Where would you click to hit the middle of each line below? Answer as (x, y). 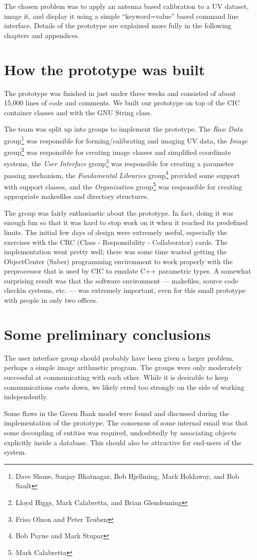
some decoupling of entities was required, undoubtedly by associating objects (120, 432)
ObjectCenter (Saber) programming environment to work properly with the (118, 261)
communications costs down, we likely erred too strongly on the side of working (124, 387)
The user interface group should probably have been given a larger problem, (119, 357)
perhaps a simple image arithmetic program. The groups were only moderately (123, 367)
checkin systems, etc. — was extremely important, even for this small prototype (125, 290)
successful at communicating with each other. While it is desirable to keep (116, 377)
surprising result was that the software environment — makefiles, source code (121, 280)
